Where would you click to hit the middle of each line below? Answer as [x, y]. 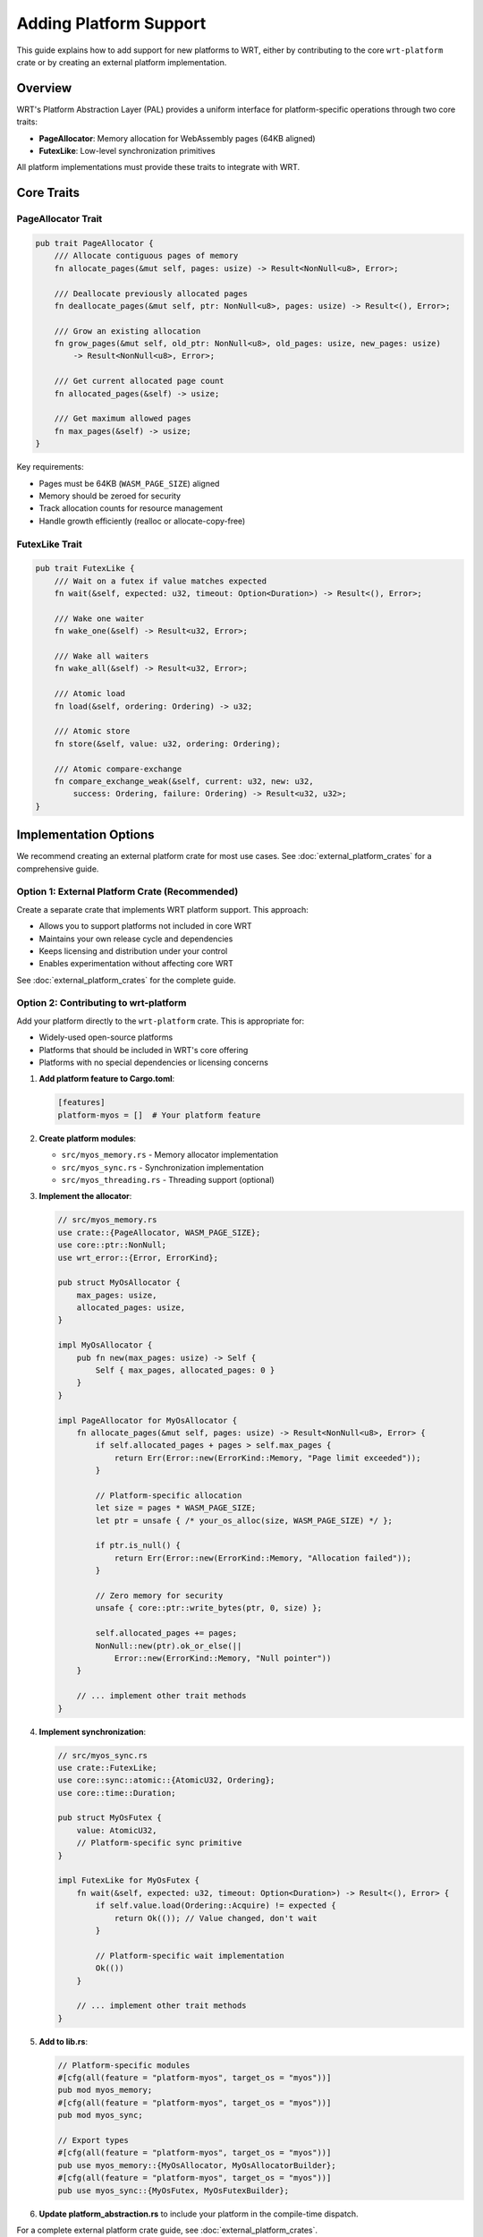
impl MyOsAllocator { [105, 1345]
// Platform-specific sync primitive [159, 1843]
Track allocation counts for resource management [131, 508]
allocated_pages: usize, [131, 1308]
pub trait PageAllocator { [94, 243]
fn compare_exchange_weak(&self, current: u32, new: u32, [184, 781]
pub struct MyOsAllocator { [119, 1283]
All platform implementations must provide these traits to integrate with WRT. [158, 167]
